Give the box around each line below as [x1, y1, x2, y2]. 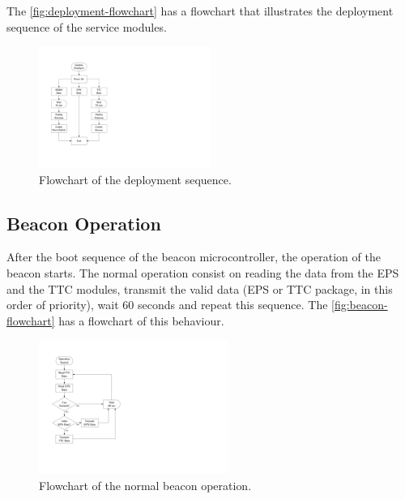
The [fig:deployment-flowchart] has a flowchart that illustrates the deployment [6, 2, 394, 19]
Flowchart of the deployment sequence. [39, 170, 232, 187]
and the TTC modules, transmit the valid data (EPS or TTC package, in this [6, 280, 393, 297]
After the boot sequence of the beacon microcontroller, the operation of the [6, 248, 381, 265]
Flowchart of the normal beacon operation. [39, 476, 252, 493]
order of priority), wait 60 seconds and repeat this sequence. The [6, 296, 328, 313]
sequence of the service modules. [6, 18, 167, 35]
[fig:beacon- [331, 296, 388, 313]
